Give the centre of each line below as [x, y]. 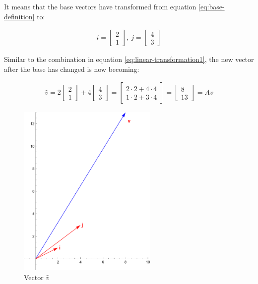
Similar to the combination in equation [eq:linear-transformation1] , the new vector [129, 59]
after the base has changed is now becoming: [72, 69]
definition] [19, 16]
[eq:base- [212, 6]
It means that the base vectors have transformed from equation [100, 6]
